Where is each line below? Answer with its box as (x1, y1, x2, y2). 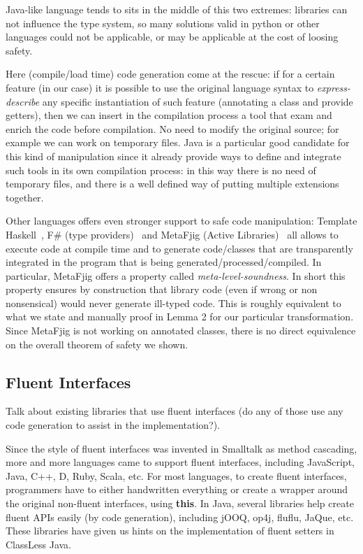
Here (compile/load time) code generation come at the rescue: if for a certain (6, 66, 335, 81)
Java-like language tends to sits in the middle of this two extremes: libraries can (6, 2, 348, 16)
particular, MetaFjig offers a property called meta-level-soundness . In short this (6, 268, 346, 283)
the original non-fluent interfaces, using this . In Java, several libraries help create (6, 496, 354, 511)
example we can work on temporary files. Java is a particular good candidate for (6, 135, 350, 150)
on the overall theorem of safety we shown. (6, 336, 188, 351)
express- (316, 80, 351, 94)
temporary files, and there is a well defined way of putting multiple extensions (6, 176, 339, 191)
